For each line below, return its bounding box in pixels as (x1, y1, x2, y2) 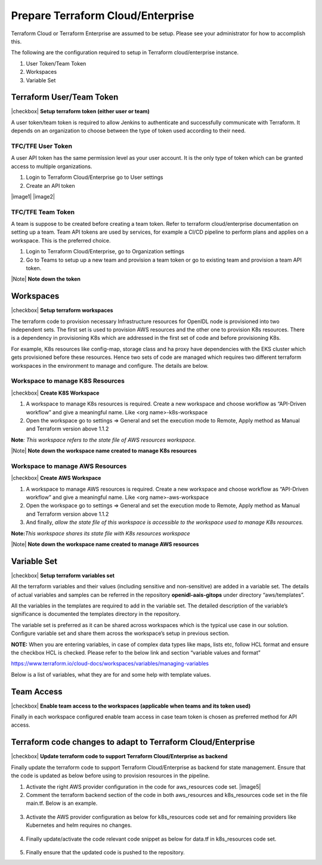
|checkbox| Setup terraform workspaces (11, 307, 113, 314)
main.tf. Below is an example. (26, 799, 98, 807)
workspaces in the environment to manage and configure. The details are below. (11, 362, 209, 369)
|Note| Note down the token (11, 275, 80, 283)
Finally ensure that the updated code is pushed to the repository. (26, 848, 185, 855)
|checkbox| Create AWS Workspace (11, 475, 101, 482)
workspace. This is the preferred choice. (11, 237, 111, 244)
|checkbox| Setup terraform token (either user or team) (11, 108, 150, 115)
